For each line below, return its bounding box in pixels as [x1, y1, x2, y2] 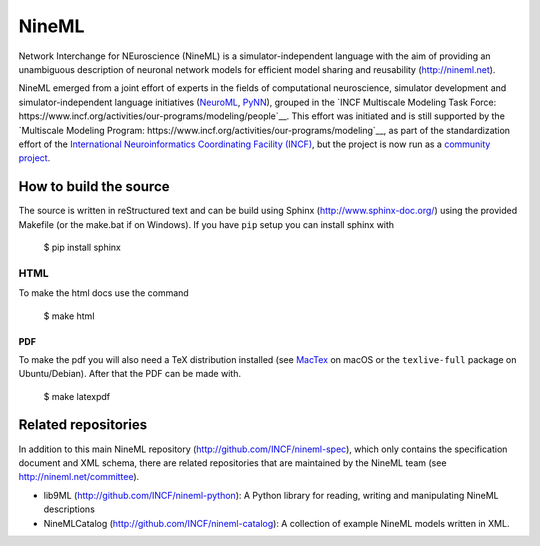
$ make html [43, 310, 95, 322]
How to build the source [18, 178, 170, 195]
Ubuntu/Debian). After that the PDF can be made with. [18, 368, 242, 380]
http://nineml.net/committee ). [18, 471, 140, 483]
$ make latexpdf [43, 390, 111, 402]
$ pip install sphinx [43, 241, 122, 253]
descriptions [43, 503, 95, 515]
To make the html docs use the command [18, 287, 189, 299]
